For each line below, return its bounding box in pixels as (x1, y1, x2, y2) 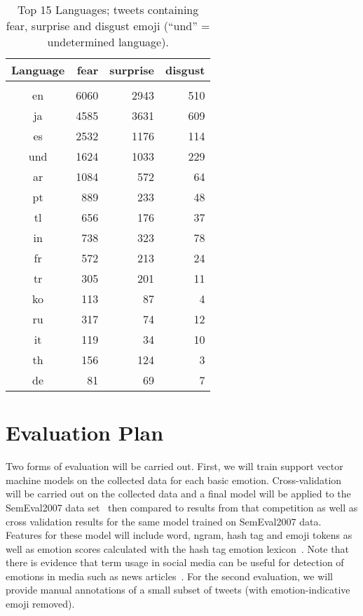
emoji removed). (6, 596, 75, 611)
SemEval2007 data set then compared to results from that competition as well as (6, 500, 358, 514)
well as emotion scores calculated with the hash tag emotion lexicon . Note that (6, 541, 349, 556)
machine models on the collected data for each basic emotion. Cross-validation (6, 472, 342, 487)
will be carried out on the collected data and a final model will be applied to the (6, 486, 351, 501)
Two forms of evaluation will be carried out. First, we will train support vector (6, 459, 343, 474)
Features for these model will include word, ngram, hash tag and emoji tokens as (6, 528, 352, 542)
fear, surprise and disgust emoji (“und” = (6, 18, 210, 34)
